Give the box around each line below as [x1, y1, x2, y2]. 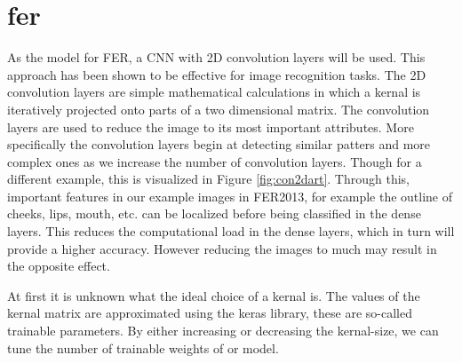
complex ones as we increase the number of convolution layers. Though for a [7, 152, 422, 170]
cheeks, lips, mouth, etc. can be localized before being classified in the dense [7, 204, 421, 223]
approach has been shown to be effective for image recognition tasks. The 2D [7, 65, 426, 83]
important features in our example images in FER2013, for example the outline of [7, 186, 453, 205]
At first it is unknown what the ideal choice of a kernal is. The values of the [7, 286, 420, 304]
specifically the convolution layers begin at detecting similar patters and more [7, 135, 431, 154]
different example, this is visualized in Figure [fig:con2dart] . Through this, [7, 170, 410, 188]
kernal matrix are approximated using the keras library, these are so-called [7, 304, 413, 322]
